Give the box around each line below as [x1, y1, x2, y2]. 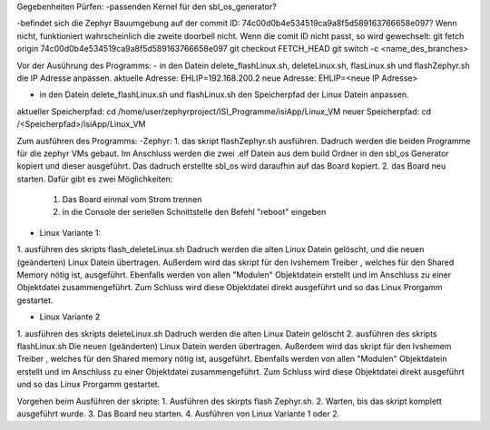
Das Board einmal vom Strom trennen [62, 194, 202, 205]
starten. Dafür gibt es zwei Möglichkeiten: [16, 173, 173, 184]
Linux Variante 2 [39, 311, 101, 322]
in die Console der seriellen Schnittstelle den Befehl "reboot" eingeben [62, 207, 327, 218]
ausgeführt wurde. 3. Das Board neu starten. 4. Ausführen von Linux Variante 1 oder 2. [16, 408, 340, 419]
